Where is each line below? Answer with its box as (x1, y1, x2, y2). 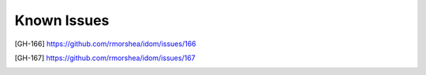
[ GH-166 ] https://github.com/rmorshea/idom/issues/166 (14, 39, 196, 48)
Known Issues (14, 12, 110, 29)
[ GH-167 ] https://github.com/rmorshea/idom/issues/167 (14, 53, 196, 62)
